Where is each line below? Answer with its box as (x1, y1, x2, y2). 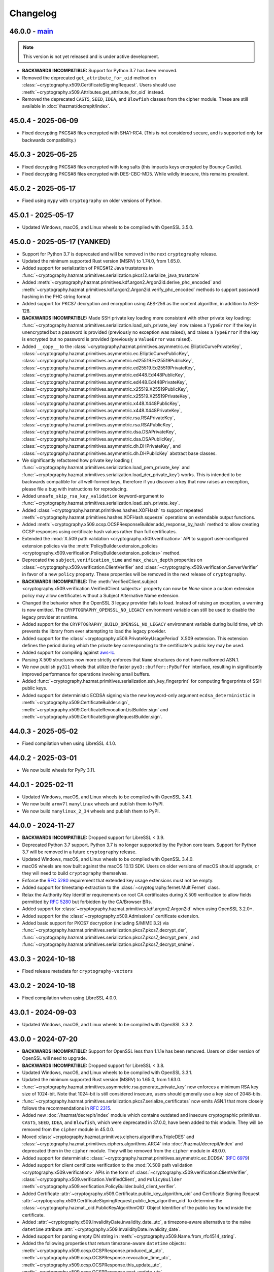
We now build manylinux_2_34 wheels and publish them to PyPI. (22, 808, 160, 814)
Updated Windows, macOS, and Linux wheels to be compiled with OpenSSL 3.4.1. (22, 794, 193, 800)
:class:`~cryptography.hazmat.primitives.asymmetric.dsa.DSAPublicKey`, (22, 436, 175, 442)
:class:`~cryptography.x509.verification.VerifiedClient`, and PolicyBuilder (22, 1176, 182, 1182)
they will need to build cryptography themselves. (22, 870, 128, 876)
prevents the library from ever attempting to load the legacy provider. (22, 628, 167, 634)
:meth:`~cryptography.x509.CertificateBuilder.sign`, (22, 700, 130, 706)
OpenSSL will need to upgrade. (22, 1055, 87, 1061)
